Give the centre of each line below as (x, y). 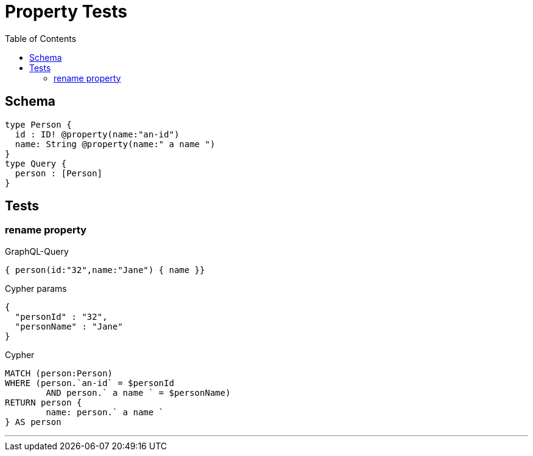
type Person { (38, 124)
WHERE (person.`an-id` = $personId (90, 383)
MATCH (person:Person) (59, 373)
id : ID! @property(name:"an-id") (97, 134)
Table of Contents (41, 38)
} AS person (33, 422)
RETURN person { (44, 402)
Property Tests (66, 12)
